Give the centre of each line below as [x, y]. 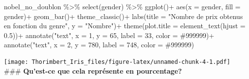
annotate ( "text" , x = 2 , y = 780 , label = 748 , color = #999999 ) [99, 45]
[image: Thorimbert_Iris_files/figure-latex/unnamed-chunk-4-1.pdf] [117, 62]
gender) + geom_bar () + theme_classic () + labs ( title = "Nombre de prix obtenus [124, 16]
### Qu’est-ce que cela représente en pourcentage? [93, 70]
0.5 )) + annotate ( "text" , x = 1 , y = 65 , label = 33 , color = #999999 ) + [109, 35]
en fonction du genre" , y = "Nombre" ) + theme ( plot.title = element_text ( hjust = [125, 26]
